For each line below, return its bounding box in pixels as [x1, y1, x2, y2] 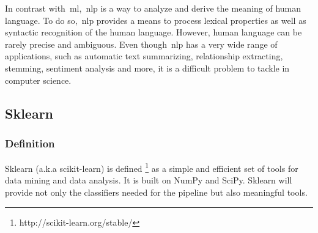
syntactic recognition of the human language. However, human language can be [5, 26, 302, 39]
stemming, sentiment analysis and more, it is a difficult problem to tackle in [5, 61, 290, 74]
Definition [5, 135, 55, 150]
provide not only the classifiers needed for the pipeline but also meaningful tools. [5, 186, 308, 198]
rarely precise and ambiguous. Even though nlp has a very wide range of [5, 37, 278, 50]
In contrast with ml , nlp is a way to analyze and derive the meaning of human [5, 2, 301, 14]
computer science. [5, 73, 72, 86]
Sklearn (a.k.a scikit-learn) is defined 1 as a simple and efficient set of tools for [5, 160, 298, 174]
